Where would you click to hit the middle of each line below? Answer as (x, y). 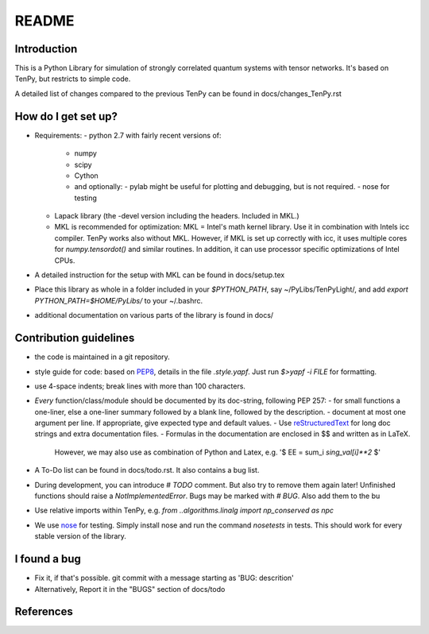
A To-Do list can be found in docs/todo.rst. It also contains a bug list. (147, 470)
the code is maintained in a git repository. (102, 357)
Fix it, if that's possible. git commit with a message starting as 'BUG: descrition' (164, 578)
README (44, 21)
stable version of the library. (81, 536)
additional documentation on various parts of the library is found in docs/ (154, 315)
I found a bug (48, 559)
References (44, 612)
